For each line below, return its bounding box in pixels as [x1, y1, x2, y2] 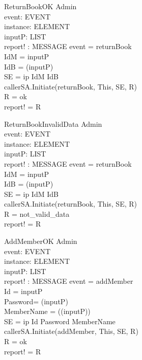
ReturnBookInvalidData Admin [4, 118, 102, 129]
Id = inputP [4, 286, 43, 297]
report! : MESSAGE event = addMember [4, 276, 133, 286]
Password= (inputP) [4, 296, 68, 306]
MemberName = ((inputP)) [4, 306, 91, 317]
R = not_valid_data [4, 208, 70, 219]
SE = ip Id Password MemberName [4, 316, 116, 326]
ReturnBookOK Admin [4, 1, 77, 11]
